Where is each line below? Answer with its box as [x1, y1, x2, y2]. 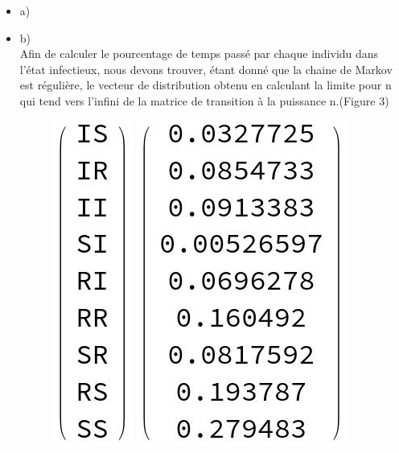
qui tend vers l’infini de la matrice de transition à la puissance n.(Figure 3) [19, 92, 389, 109]
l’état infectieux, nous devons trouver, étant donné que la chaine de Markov [19, 60, 393, 77]
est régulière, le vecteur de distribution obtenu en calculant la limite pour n [19, 76, 392, 93]
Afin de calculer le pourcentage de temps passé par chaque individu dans [19, 45, 379, 62]
